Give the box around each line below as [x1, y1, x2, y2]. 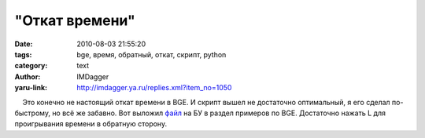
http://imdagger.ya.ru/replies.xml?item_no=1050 [76, 83, 232, 93]
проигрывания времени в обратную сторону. [14, 119, 168, 129]
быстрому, [14, 108, 51, 118]
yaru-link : [14, 83, 47, 93]
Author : [14, 71, 41, 82]
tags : [14, 49, 32, 59]
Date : [14, 39, 33, 49]
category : [14, 61, 48, 71]
